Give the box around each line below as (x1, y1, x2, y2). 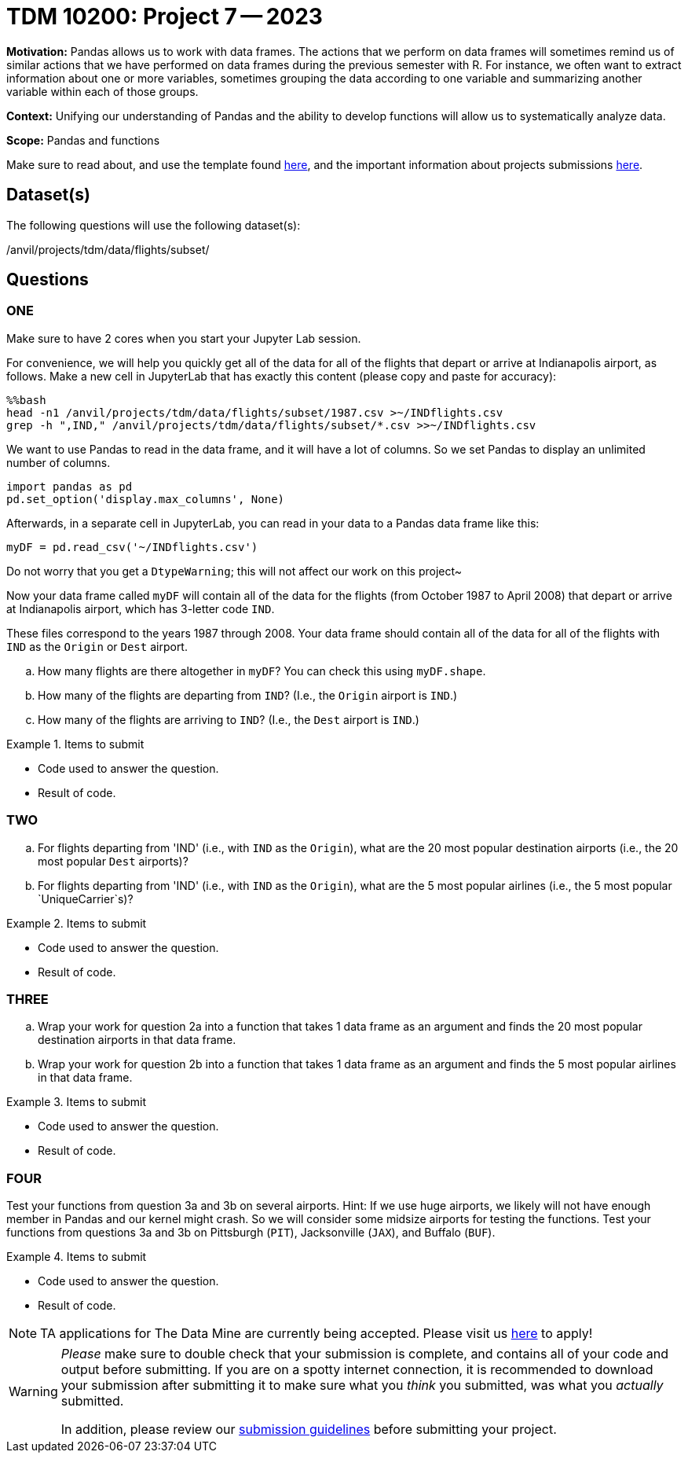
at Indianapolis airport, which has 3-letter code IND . (6, 601, 275, 616)
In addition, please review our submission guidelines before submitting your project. (60, 1421, 557, 1438)
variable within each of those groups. (6, 84, 199, 98)
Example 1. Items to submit (6, 737, 145, 751)
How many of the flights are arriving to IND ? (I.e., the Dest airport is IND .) (38, 712, 419, 726)
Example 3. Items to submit (6, 1095, 146, 1109)
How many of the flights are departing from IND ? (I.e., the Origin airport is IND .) (38, 688, 458, 702)
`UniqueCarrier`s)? (38, 891, 134, 906)
